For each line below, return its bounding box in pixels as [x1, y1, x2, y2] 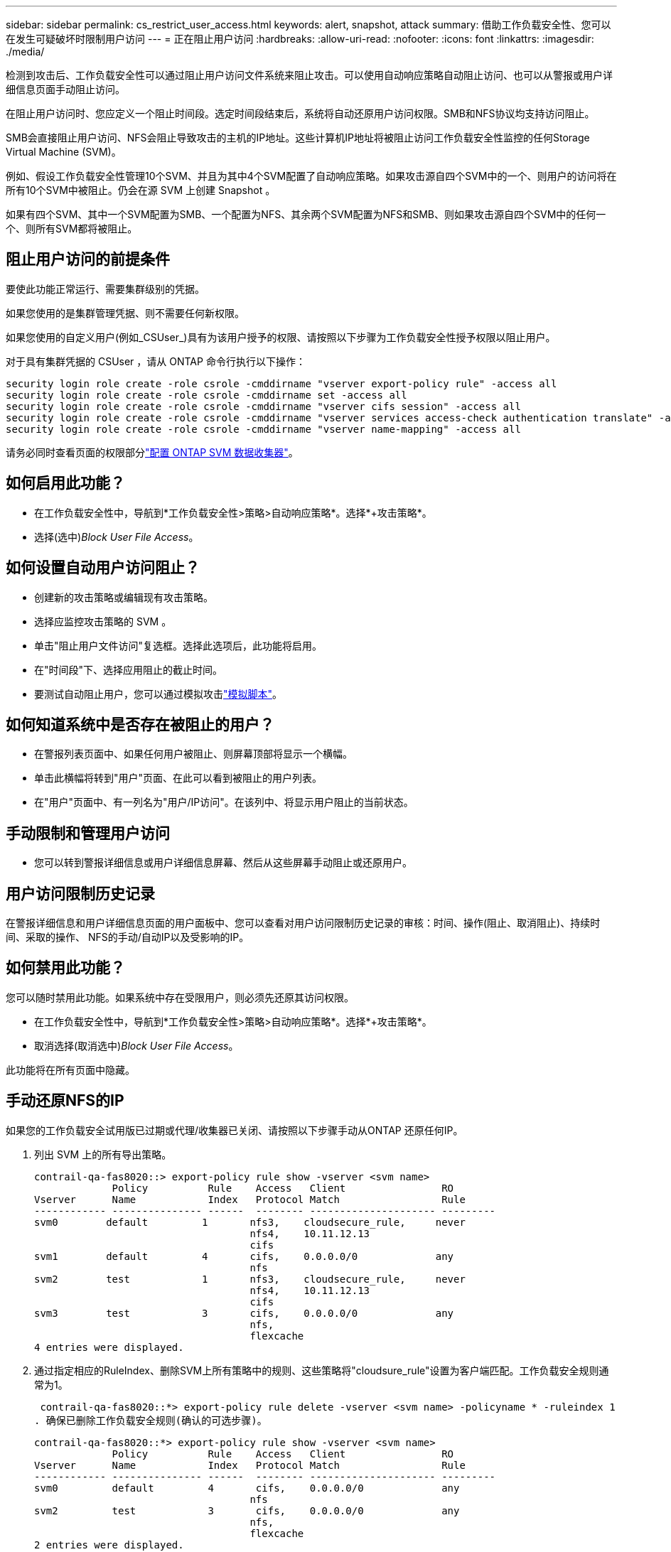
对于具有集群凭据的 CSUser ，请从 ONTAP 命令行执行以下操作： [6, 355, 306, 367]
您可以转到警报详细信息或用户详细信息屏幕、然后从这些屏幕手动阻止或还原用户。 [34, 856, 412, 869]
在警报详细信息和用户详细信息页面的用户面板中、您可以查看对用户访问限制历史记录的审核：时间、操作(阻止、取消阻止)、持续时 [6, 917, 601, 929]
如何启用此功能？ [6, 474, 125, 492]
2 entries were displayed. [34, 1538, 184, 1551]
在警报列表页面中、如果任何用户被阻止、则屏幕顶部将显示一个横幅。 [34, 748, 353, 760]
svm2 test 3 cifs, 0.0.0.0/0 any [34, 1504, 460, 1516]
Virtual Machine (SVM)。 [6, 146, 122, 158]
